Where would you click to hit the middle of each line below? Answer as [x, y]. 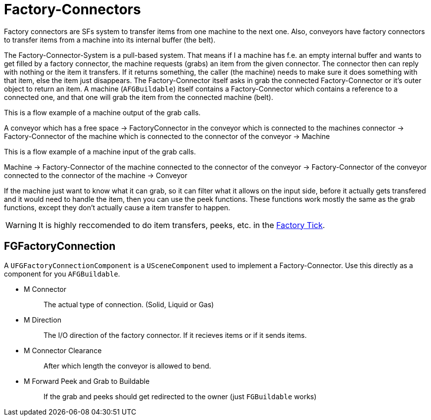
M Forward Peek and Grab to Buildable [87, 381]
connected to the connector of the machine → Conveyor [96, 175]
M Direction [43, 320]
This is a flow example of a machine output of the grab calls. [102, 112]
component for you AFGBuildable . [62, 274]
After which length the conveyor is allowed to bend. [127, 366]
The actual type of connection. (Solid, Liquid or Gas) [129, 304]
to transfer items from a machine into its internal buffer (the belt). [110, 40]
